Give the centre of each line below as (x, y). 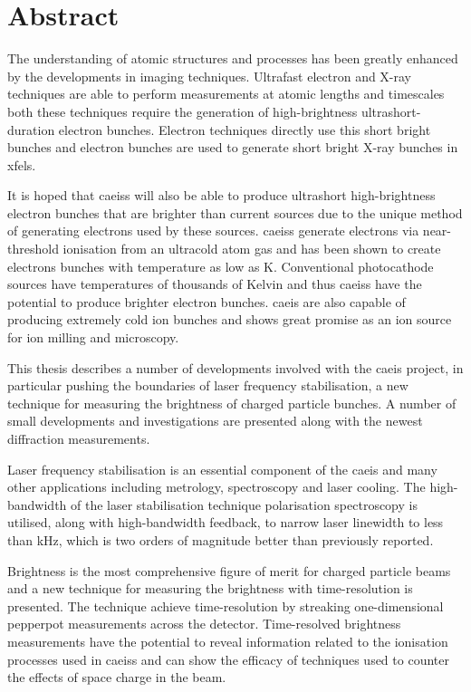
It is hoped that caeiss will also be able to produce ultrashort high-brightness (221, 195)
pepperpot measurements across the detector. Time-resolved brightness (204, 624)
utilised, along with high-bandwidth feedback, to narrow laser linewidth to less (226, 522)
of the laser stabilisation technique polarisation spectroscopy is (244, 504)
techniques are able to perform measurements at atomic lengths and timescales (226, 94)
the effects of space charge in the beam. (117, 677)
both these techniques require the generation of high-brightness (183, 111)
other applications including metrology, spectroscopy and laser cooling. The (216, 487)
